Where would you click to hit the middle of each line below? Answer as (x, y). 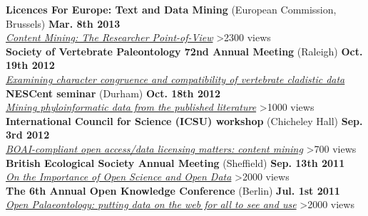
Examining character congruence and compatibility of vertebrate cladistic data (175, 79)
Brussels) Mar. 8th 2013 (63, 23)
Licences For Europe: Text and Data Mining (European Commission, (171, 9)
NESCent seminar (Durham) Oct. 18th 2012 (113, 93)
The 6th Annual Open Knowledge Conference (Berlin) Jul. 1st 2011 (173, 190)
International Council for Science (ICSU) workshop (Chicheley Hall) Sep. (184, 120)
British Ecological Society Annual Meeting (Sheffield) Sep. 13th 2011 (175, 162)
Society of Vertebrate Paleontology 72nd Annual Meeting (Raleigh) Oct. (184, 51)
